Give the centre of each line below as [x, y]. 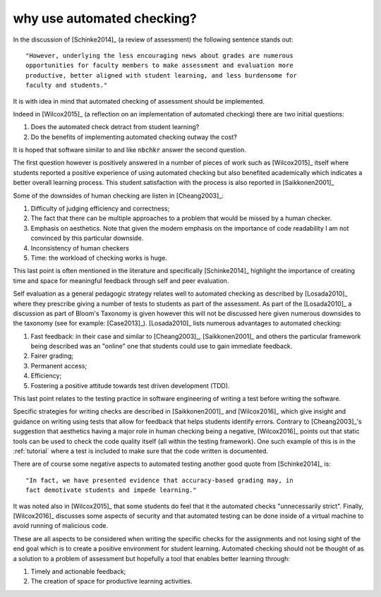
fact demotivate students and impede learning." [111, 490]
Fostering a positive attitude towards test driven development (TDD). [130, 385]
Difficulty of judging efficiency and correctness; [100, 209]
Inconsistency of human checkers [80, 248]
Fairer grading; [52, 356]
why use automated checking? [105, 18]
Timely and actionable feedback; [78, 571]
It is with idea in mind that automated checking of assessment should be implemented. [139, 101]
